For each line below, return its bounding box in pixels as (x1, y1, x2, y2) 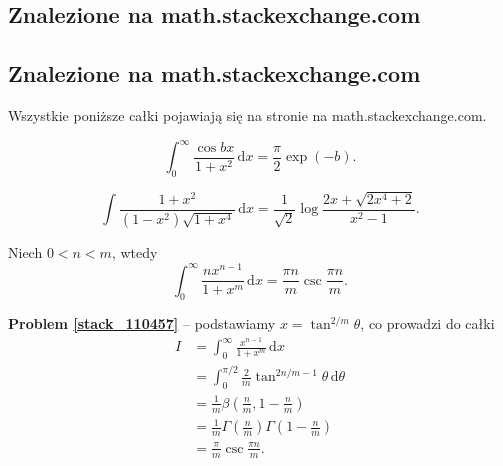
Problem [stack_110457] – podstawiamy (8, 313, 276, 334)
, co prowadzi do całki (360, 313, 495, 334)
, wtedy (111, 242, 158, 263)
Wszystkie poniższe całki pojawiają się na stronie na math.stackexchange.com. (8, 104, 487, 125)
